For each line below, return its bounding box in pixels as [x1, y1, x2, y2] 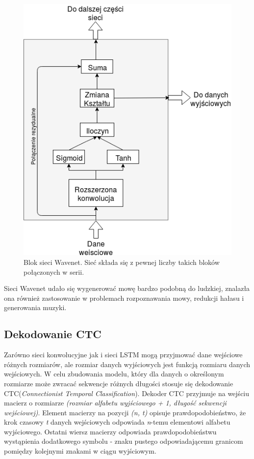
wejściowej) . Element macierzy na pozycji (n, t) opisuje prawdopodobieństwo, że [4, 407, 246, 417]
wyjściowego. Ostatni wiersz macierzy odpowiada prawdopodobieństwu [4, 426, 217, 436]
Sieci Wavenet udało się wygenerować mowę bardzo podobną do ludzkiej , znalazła [4, 283, 250, 293]
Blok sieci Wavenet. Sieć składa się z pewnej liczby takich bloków [24, 257, 220, 267]
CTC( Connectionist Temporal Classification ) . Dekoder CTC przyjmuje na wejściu [4, 388, 250, 398]
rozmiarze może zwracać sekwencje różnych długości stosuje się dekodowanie [4, 378, 233, 388]
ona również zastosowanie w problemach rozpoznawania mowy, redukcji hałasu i [4, 292, 244, 303]
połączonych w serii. [24, 266, 84, 277]
